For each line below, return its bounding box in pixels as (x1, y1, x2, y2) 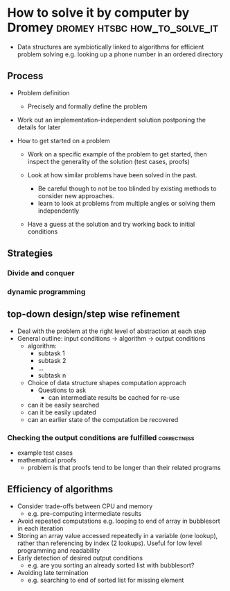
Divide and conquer (7, 268, 75, 278)
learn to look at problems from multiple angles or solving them (37, 199, 216, 207)
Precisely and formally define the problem (27, 102, 148, 111)
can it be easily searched (27, 400, 100, 409)
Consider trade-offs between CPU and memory (17, 502, 153, 510)
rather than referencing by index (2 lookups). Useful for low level (17, 539, 202, 547)
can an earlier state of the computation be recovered (27, 415, 179, 423)
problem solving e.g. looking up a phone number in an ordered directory (17, 50, 224, 58)
